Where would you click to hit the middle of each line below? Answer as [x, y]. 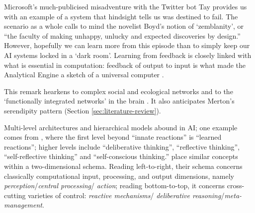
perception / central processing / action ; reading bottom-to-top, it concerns [115, 186]
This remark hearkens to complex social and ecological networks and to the [119, 91]
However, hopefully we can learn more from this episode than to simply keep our [127, 45]
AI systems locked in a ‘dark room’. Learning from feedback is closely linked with [128, 55]
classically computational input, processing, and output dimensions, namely [119, 176]
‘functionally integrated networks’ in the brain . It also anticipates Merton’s [119, 101]
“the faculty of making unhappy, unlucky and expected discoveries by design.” [122, 35]
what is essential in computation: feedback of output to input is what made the [125, 65]
